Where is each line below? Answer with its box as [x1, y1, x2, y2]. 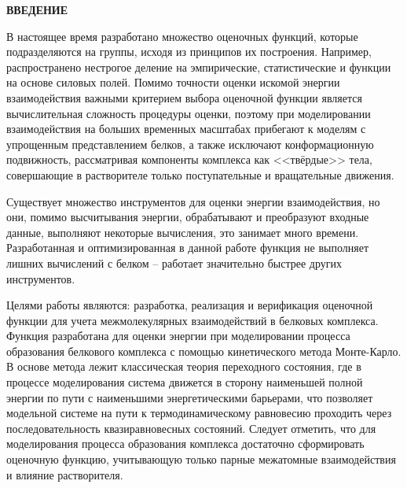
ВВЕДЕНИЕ [6, 2, 68, 17]
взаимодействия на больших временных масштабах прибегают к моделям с [6, 120, 366, 137]
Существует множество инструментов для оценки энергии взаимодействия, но [6, 193, 380, 209]
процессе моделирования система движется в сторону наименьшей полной [6, 374, 363, 390]
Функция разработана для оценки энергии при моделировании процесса [6, 327, 350, 344]
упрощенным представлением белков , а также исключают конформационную [6, 135, 374, 152]
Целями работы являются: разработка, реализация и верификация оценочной [6, 297, 373, 313]
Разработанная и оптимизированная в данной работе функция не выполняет [6, 239, 368, 256]
